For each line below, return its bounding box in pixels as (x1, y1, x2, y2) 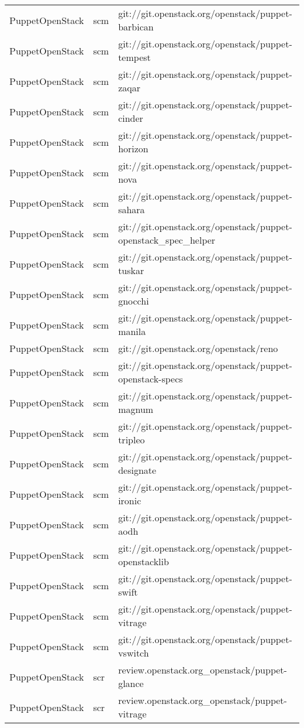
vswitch (118, 646, 149, 659)
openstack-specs (118, 372, 183, 385)
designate (118, 463, 157, 477)
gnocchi (118, 294, 149, 307)
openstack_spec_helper (118, 233, 216, 247)
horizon (118, 142, 148, 155)
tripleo (118, 433, 145, 446)
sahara (118, 203, 145, 216)
